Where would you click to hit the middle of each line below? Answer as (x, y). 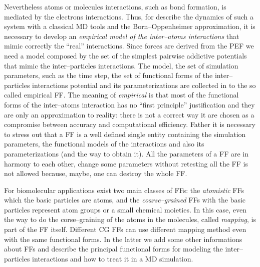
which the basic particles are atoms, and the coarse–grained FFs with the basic (125, 200)
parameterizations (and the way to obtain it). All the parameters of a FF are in (126, 153)
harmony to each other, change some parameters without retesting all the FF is (126, 163)
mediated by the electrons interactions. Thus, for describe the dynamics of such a (129, 16)
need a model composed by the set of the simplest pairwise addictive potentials (125, 55)
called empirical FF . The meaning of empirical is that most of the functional (121, 95)
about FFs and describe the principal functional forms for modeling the (113, 249)
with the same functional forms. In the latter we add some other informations (123, 239)
